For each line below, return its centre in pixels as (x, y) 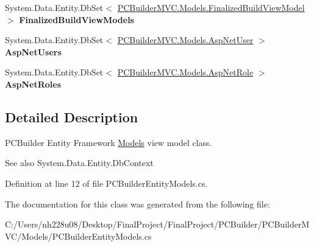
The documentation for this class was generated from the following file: (137, 204)
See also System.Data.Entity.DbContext (79, 163)
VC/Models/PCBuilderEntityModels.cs (78, 236)
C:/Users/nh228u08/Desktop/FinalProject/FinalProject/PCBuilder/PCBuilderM (157, 224)
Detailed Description (72, 117)
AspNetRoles (33, 84)
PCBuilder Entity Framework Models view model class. (109, 142)
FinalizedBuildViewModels (77, 19)
